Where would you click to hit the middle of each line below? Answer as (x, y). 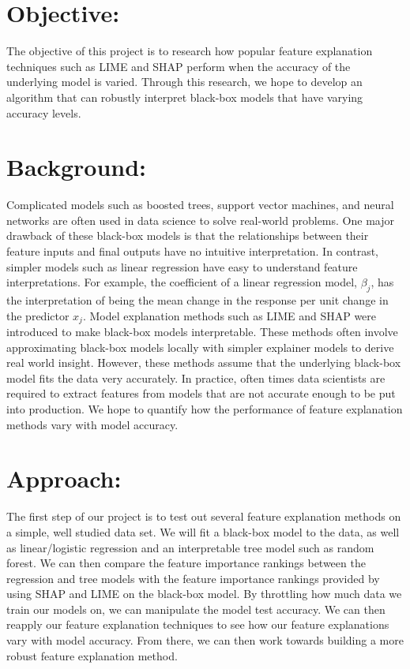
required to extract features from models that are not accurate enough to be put (201, 393)
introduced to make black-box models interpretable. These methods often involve (202, 332)
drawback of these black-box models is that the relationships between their (188, 235)
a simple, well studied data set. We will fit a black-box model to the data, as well (203, 531)
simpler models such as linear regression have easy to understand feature (182, 266)
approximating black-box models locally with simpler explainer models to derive (200, 347)
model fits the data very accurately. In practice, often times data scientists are (196, 377)
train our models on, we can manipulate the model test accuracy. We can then (196, 609)
